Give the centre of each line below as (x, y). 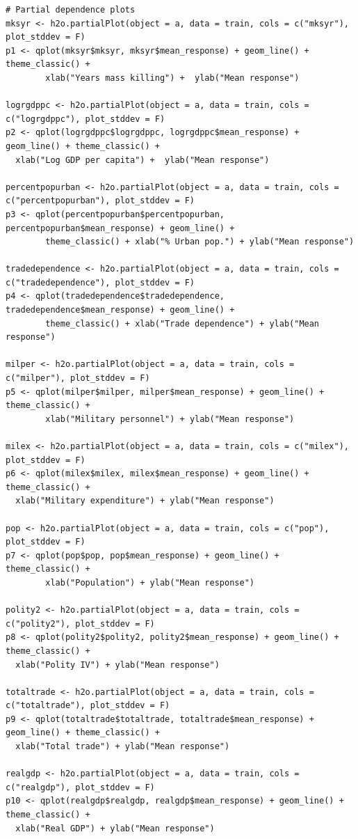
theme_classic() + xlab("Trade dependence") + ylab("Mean (182, 323)
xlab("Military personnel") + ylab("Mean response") (170, 419)
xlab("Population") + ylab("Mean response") (150, 582)
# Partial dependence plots (71, 10)
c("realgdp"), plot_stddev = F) (80, 787)
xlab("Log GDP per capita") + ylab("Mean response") (143, 160)
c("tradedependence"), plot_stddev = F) (100, 282)
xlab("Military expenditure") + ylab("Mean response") (145, 501)
